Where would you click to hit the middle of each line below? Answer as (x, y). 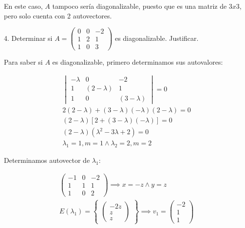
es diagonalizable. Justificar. (157, 38)
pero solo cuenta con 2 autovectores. (58, 15)
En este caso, (23, 6)
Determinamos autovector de (47, 160)
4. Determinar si (28, 38)
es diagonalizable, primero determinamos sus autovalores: (138, 62)
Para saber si (23, 62)
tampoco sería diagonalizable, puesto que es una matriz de (140, 6)
